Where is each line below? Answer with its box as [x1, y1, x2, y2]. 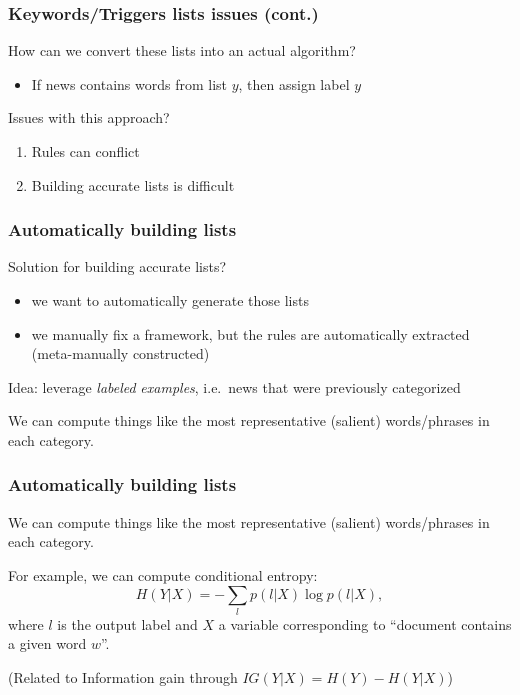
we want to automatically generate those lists [31, 290, 309, 310]
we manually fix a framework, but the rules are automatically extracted [31, 323, 470, 344]
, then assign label [238, 73, 350, 94]
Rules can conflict [31, 141, 140, 161]
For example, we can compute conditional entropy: [8, 564, 318, 585]
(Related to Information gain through [8, 667, 238, 688]
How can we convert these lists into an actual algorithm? [8, 40, 356, 61]
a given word [8, 633, 87, 654]
